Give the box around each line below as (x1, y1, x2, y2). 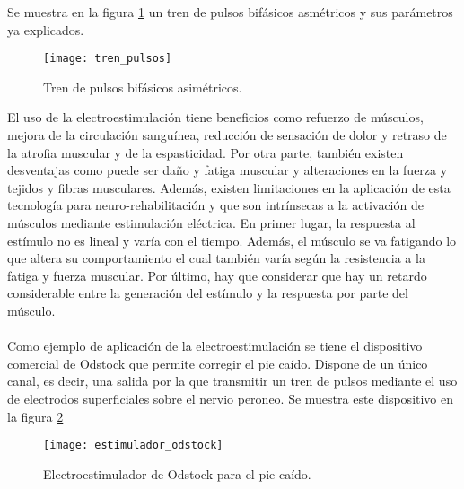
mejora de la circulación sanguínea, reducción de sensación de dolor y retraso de (7, 126, 447, 144)
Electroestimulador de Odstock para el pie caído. (43, 464, 311, 483)
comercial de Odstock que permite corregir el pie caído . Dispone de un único (7, 354, 428, 372)
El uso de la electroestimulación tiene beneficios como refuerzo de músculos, (7, 108, 424, 127)
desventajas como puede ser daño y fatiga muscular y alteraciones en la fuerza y (7, 161, 448, 179)
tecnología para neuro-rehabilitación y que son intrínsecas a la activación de (7, 196, 424, 214)
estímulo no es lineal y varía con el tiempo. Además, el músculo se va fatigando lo (7, 231, 457, 249)
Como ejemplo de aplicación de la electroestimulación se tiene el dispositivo (7, 336, 423, 355)
